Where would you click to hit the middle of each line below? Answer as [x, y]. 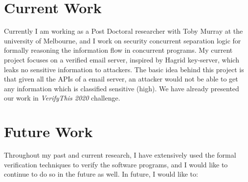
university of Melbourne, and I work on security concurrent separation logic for [123, 40]
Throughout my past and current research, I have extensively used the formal [120, 155]
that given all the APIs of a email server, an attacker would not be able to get [121, 79]
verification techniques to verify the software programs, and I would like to [116, 164]
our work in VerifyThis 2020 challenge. [62, 98]
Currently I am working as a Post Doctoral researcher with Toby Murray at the [124, 31]
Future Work [48, 131]
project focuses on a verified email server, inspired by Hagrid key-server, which [122, 59]
